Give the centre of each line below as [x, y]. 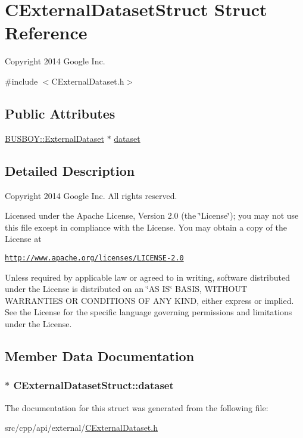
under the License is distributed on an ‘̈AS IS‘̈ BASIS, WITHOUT [126, 289]
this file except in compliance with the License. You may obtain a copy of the [146, 227]
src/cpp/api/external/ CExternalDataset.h [81, 428]
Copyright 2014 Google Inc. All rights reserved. [91, 195]
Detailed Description [70, 170]
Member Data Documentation [100, 355]
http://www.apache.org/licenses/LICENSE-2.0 [94, 258]
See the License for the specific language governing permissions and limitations [149, 312]
